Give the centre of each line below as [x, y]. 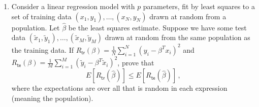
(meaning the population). [52, 98]
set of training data [41, 16]
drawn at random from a [188, 16]
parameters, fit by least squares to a [199, 6]
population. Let [36, 27]
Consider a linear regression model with [73, 6]
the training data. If [42, 49]
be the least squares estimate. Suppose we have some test [157, 27]
